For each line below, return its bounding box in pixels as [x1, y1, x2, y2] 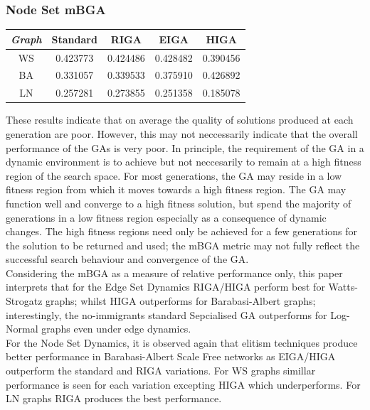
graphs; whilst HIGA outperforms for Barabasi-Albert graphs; [46, 293, 316, 308]
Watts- [328, 279, 358, 294]
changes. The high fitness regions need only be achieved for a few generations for [6, 224, 358, 239]
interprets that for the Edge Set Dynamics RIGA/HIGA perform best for [6, 279, 325, 294]
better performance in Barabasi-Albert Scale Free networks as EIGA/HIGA [6, 349, 336, 364]
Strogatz [6, 293, 43, 308]
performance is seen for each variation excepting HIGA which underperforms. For [6, 377, 361, 392]
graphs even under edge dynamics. [41, 321, 191, 336]
